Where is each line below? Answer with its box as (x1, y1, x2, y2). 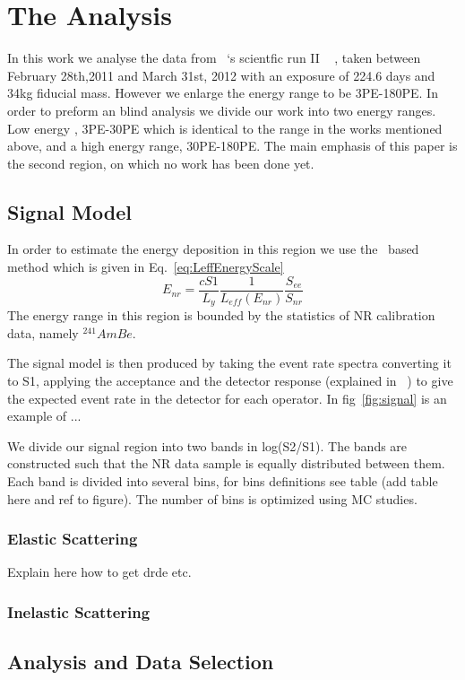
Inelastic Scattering (7, 600, 151, 623)
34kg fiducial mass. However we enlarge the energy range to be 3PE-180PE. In (7, 83, 438, 102)
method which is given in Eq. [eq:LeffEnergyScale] (7, 257, 284, 276)
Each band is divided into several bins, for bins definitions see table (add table (7, 471, 438, 490)
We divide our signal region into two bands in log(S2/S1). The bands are (7, 436, 408, 455)
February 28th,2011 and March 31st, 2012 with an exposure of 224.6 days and (7, 65, 435, 84)
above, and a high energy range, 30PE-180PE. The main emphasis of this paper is (7, 136, 458, 155)
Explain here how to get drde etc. (7, 562, 192, 581)
